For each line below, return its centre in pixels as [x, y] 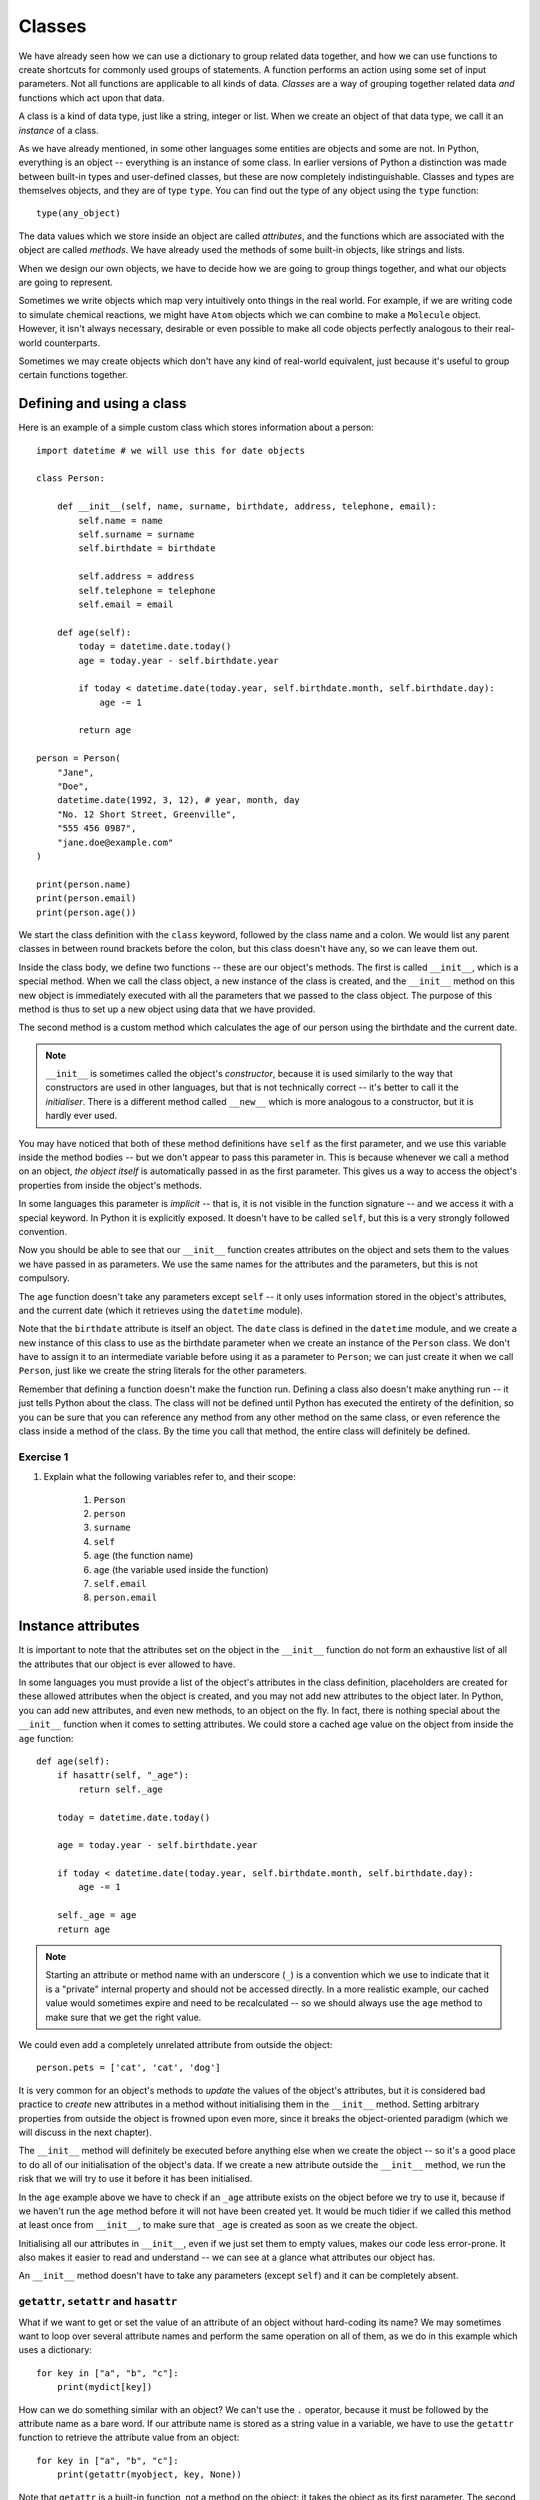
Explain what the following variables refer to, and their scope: [170, 1477]
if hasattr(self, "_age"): [123, 1775]
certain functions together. [73, 375]
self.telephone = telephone [147, 590]
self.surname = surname [136, 534]
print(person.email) [86, 898]
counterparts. [71, 342]
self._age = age [96, 1915]
